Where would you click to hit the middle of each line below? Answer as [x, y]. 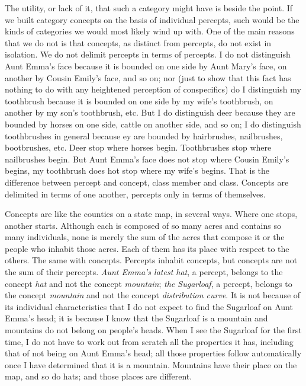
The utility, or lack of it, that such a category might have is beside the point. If [149, 8]
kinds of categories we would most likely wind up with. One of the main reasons [150, 31]
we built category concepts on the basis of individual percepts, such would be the [152, 19]
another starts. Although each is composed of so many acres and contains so [143, 225]
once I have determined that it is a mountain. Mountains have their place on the [151, 364]
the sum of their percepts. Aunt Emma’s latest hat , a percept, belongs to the [144, 272]
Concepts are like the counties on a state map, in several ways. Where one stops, [151, 214]
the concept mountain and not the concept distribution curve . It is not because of [153, 295]
